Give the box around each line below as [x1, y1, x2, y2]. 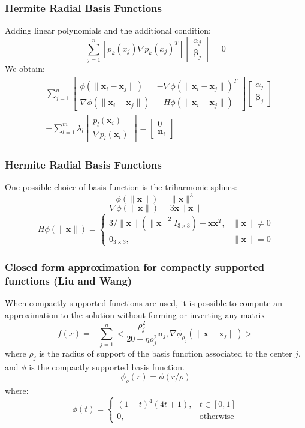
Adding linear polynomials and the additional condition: [5, 24, 211, 37]
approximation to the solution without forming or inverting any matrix [5, 308, 265, 321]
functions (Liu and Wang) [5, 273, 132, 288]
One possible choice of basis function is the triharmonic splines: [5, 181, 237, 193]
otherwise [199, 412, 234, 421]
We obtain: [5, 62, 45, 75]
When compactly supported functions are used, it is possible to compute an [5, 297, 282, 309]
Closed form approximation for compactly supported [5, 259, 265, 274]
